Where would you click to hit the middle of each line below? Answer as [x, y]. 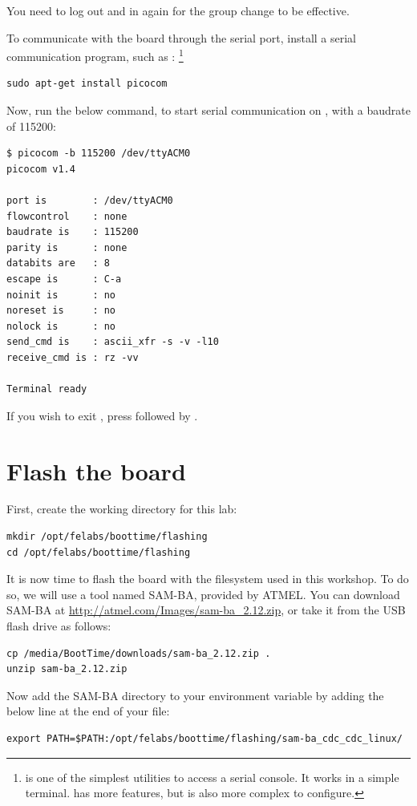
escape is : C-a [64, 279]
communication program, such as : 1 [95, 55]
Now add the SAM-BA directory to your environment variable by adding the [195, 695]
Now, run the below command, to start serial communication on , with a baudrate [208, 110]
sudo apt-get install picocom [87, 84]
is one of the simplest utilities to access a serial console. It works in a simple [212, 777]
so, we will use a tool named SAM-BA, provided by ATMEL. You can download [203, 594]
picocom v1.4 [41, 169]
